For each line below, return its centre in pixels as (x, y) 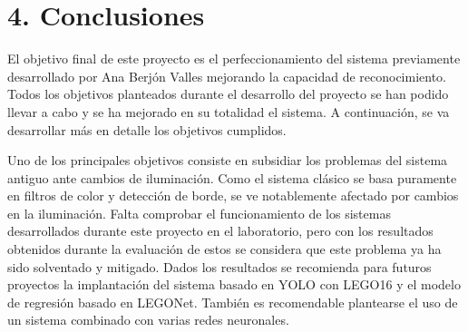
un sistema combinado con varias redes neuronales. (148, 320)
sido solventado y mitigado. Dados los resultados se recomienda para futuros (219, 266)
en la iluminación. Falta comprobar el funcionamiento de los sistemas (199, 213)
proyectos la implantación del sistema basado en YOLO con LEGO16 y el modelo (234, 284)
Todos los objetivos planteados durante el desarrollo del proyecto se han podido (228, 94)
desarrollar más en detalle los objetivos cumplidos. (147, 129)
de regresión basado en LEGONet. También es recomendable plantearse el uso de (233, 302)
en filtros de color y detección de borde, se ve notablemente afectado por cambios (233, 195)
